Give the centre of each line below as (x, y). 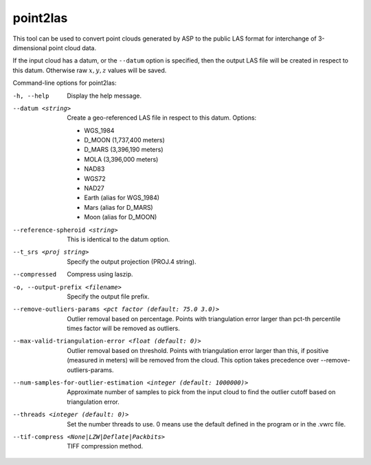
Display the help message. (104, 96)
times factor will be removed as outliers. (123, 328)
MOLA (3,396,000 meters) (121, 159)
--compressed (35, 274)
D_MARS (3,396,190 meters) (124, 150)
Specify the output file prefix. (108, 296)
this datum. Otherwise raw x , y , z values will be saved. (90, 70)
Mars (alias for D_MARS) (119, 207)
